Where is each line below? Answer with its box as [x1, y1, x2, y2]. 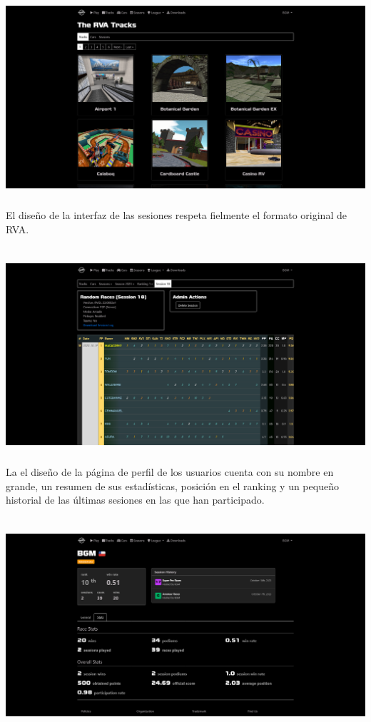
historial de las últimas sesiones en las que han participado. [6, 492, 265, 507]
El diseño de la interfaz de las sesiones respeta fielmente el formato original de [6, 207, 347, 222]
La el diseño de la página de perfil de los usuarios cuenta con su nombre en [6, 464, 334, 479]
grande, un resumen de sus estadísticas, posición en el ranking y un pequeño [6, 478, 339, 493]
